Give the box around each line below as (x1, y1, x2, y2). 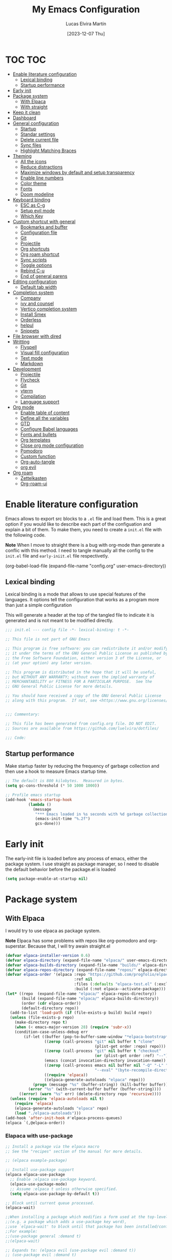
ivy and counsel (20, 300, 54, 306)
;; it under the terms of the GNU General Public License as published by (5, 651, 168, 656)
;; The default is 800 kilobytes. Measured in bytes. (5, 779, 125, 784)
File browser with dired (12, 333, 61, 339)
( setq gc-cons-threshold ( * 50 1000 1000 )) (5, 783, 100, 788)
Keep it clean (12, 109, 41, 115)
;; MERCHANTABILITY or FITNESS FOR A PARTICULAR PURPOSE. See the (5, 679, 153, 684)
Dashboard (12, 115, 37, 121)
